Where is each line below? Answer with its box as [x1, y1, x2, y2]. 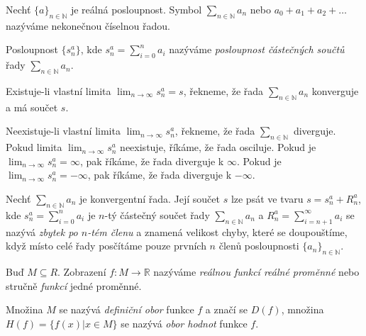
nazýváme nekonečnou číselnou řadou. [6, 18, 170, 33]
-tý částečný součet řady [104, 207, 210, 222]
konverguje [311, 83, 359, 98]
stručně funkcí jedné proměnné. [6, 278, 142, 293]
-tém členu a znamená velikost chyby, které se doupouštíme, [87, 224, 348, 239]
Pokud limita [6, 140, 62, 155]
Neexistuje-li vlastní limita [6, 123, 121, 138]
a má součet [6, 99, 58, 114]
